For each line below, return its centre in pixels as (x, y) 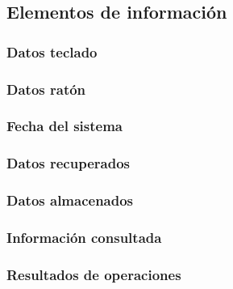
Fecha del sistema (64, 126)
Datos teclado (52, 51)
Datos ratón (46, 89)
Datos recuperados (68, 163)
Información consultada (84, 237)
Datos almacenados (70, 200)
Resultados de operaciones (94, 274)
